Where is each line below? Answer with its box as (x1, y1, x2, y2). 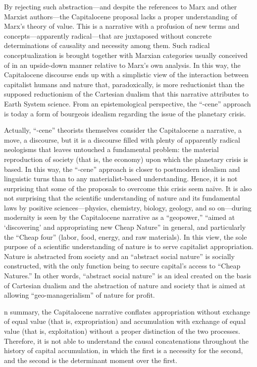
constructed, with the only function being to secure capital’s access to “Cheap (4, 261, 241, 271)
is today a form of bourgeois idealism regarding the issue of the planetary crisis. (4, 108, 246, 118)
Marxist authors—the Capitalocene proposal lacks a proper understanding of (4, 11, 237, 21)
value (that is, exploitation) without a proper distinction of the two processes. (4, 326, 240, 336)
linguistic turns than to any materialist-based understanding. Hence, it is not (4, 173, 238, 184)
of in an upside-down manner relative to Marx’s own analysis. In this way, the (4, 59, 241, 70)
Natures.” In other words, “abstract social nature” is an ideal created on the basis (4, 270, 252, 281)
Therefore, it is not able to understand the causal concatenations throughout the (4, 335, 249, 346)
